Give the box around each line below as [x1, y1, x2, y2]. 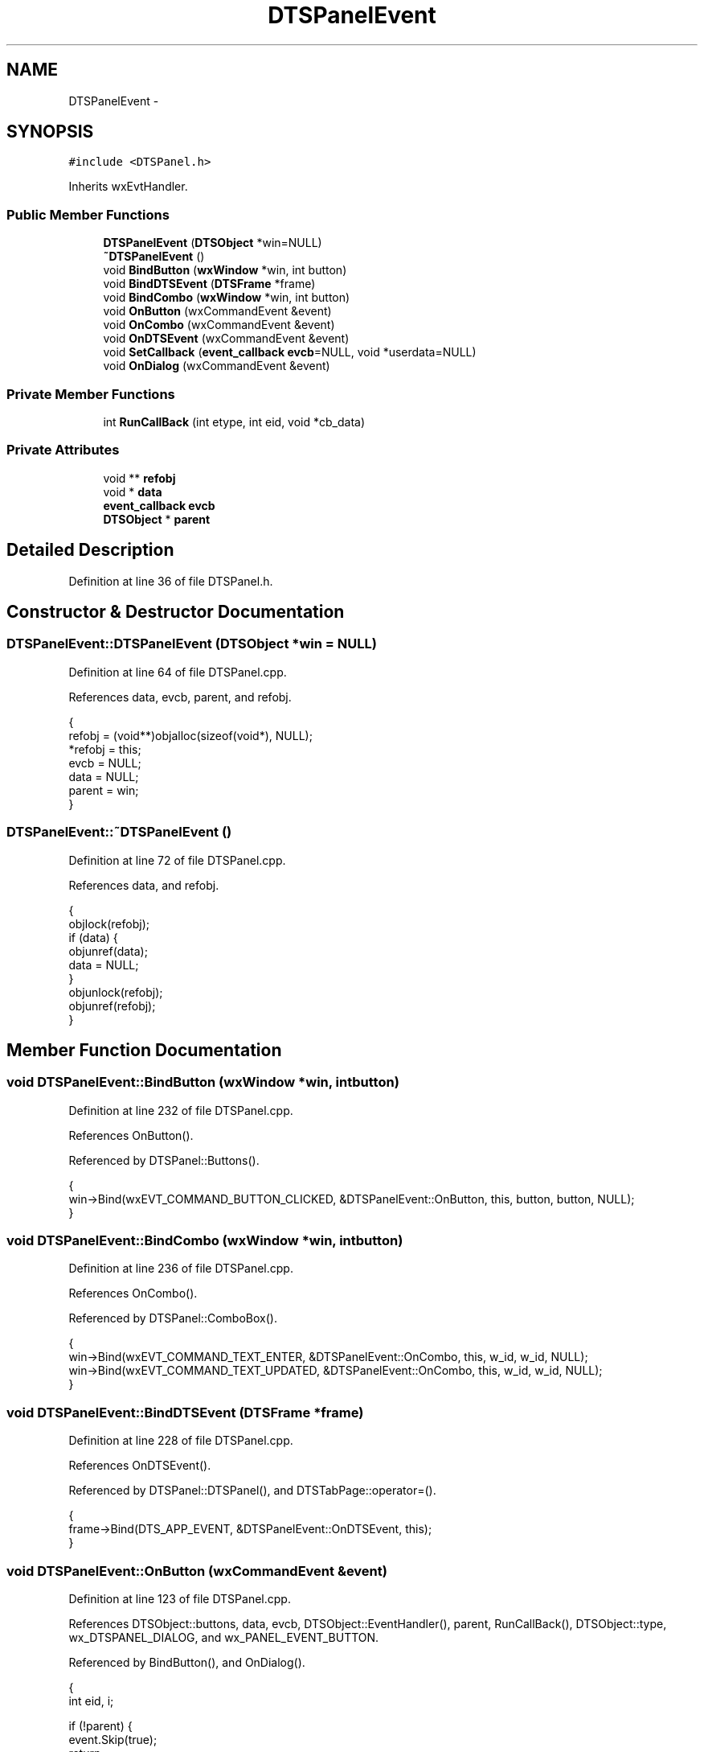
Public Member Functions [6, 206, 170, 223]
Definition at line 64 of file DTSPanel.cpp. [68, 664, 287, 679]
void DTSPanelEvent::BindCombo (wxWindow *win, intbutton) [6, 1232, 403, 1249]
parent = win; [68, 783, 139, 797]
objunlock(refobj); [68, 985, 163, 999]
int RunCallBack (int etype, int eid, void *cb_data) [103, 414, 366, 429]
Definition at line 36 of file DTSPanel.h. [68, 574, 273, 588]
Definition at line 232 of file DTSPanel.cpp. [68, 1103, 293, 1117]
